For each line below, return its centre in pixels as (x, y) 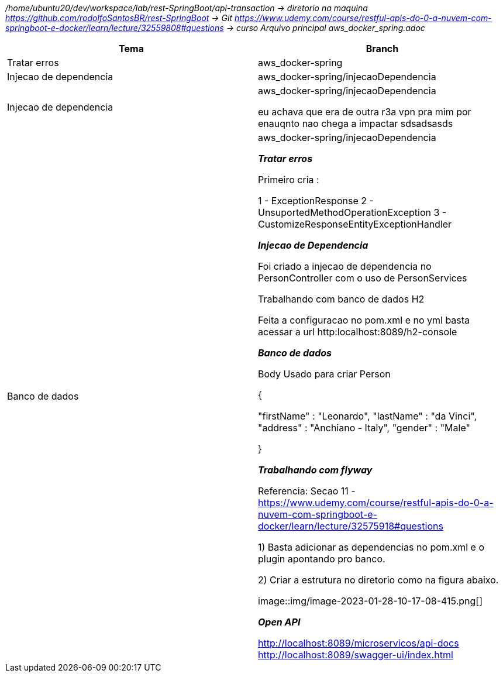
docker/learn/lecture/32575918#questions (351, 526)
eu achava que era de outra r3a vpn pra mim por (365, 112)
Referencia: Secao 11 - (307, 491)
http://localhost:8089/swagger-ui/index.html (356, 655)
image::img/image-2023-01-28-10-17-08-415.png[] (370, 601)
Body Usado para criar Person (324, 374)
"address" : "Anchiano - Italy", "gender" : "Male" (364, 428)
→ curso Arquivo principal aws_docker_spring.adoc (325, 28)
